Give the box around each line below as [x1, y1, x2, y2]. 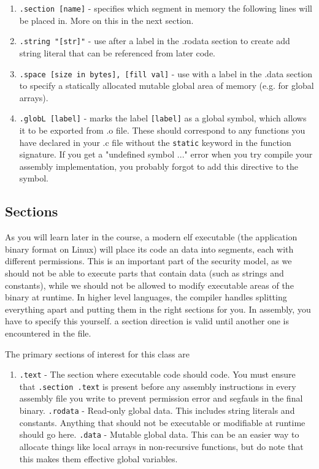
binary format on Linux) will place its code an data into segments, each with [5, 242, 294, 255]
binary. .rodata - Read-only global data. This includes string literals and [19, 404, 295, 417]
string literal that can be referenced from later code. [19, 46, 215, 59]
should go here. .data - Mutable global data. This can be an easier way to [19, 428, 299, 441]
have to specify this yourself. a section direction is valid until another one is [5, 315, 289, 327]
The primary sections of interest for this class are [5, 347, 190, 360]
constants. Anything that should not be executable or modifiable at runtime [19, 416, 306, 429]
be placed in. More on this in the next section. [19, 13, 194, 26]
